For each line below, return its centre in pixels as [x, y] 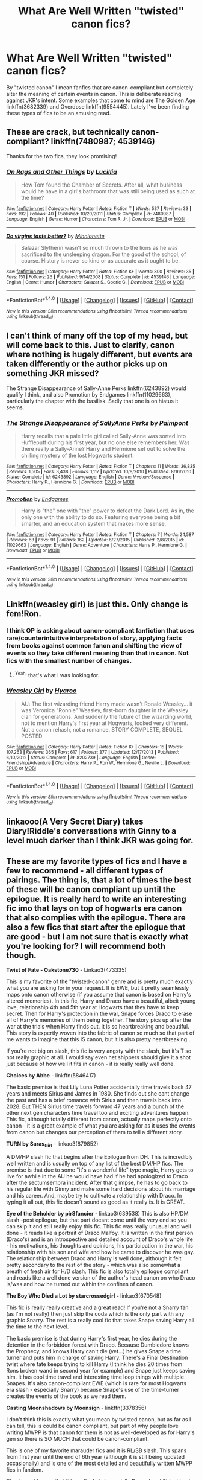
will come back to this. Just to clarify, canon [90, 345]
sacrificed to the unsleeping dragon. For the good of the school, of [103, 254]
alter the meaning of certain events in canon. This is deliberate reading [94, 94]
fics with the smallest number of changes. [69, 661]
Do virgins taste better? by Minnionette [56, 236]
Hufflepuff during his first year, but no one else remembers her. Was [105, 442]
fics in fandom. [25, 1469]
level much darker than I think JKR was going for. [100, 840]
